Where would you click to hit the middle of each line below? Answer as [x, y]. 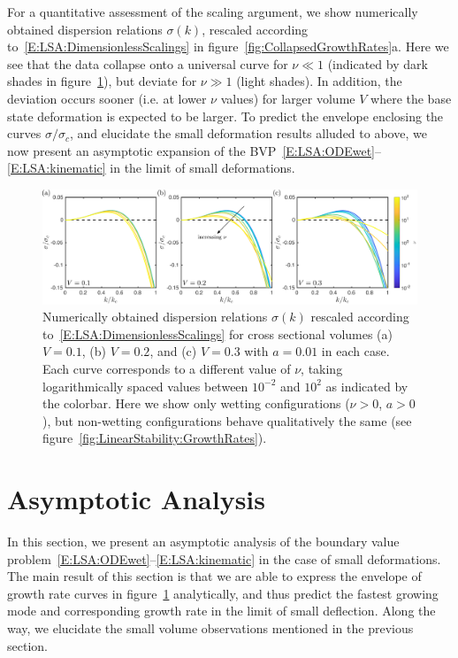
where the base [411, 98]
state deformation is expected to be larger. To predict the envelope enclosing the [225, 116]
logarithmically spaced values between [145, 386]
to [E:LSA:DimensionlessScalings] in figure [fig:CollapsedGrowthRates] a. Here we [228, 46]
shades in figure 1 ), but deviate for [102, 81]
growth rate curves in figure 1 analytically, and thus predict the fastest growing [223, 593]
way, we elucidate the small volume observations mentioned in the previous [210, 627]
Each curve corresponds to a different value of [167, 368]
